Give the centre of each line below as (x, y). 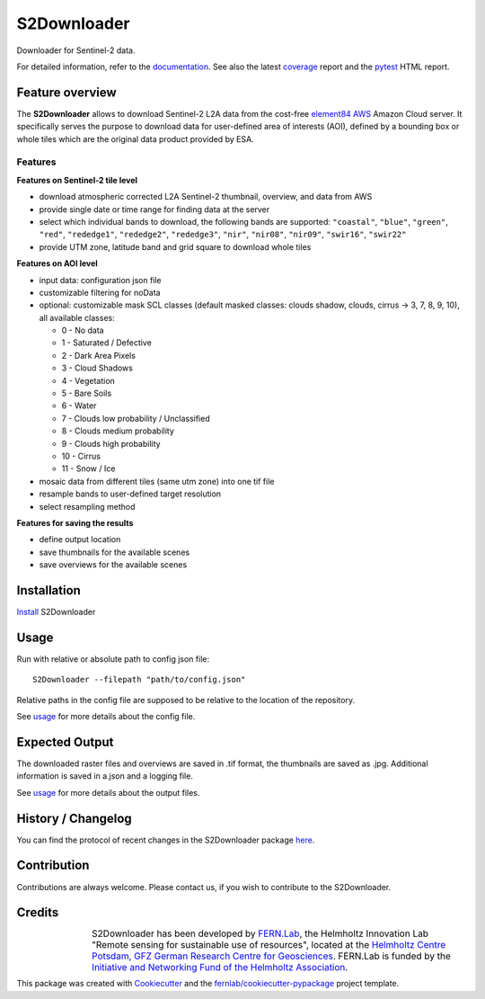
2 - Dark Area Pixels (99, 355)
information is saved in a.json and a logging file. (105, 776)
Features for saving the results (75, 522)
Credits (38, 913)
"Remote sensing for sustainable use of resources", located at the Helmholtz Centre (269, 945)
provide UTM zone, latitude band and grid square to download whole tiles (175, 246)
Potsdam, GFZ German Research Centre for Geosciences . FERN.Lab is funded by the (271, 956)
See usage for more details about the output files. (108, 792)
